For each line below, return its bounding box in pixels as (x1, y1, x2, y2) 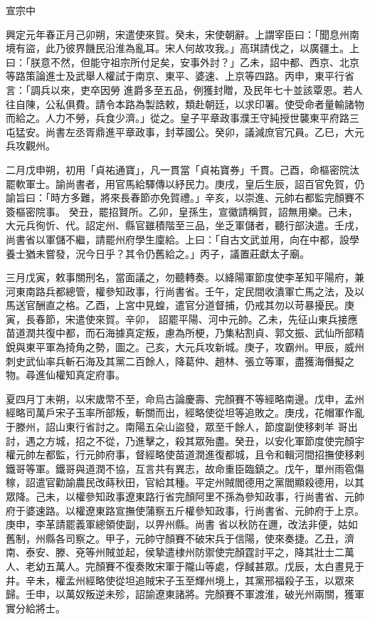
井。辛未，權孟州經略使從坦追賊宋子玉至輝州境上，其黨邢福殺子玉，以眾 (6, 572, 344, 587)
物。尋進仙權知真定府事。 (6, 367, 125, 382)
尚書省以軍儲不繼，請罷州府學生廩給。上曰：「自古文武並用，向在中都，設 (6, 231, 349, 246)
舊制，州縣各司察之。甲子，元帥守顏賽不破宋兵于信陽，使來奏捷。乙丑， (6, 530, 344, 545)
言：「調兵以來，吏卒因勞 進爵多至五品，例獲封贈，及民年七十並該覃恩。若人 (6, 82, 363, 97)
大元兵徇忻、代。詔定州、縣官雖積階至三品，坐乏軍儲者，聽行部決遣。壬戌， (6, 218, 364, 233)
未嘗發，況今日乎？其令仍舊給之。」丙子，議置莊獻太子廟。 (35, 246, 310, 261)
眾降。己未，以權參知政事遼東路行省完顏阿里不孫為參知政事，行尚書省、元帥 (6, 489, 364, 503)
